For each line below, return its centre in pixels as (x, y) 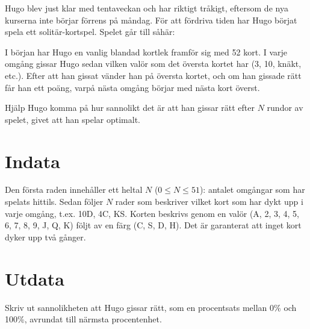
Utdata (35, 278)
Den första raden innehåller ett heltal (74, 190)
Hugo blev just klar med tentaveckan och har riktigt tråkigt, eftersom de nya (147, 8)
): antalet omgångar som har (252, 190)
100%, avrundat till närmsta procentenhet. (83, 319)
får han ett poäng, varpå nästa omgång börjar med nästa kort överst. (132, 87)
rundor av (285, 108)
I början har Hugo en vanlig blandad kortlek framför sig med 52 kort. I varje (146, 52)
